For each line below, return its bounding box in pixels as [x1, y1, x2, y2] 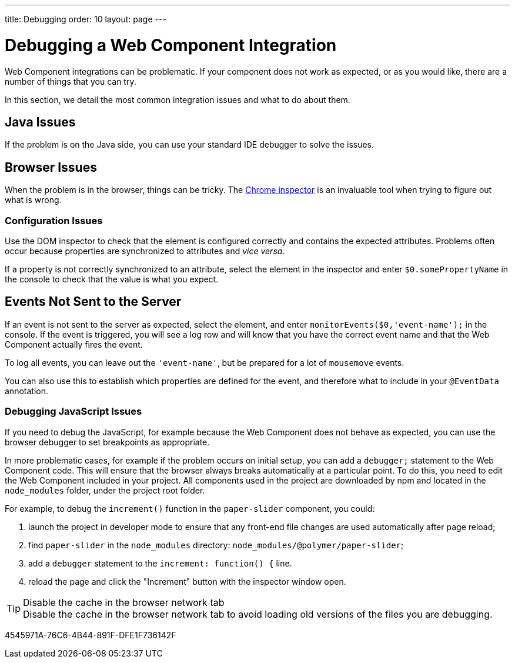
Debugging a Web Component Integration [5, 35, 337, 55]
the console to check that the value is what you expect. [5, 274, 219, 284]
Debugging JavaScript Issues [5, 405, 142, 418]
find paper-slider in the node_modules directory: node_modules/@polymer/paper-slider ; [28, 539, 404, 550]
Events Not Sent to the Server [5, 294, 182, 309]
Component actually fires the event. [5, 339, 143, 349]
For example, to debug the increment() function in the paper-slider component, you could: [5, 503, 375, 514]
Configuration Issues [5, 214, 103, 226]
